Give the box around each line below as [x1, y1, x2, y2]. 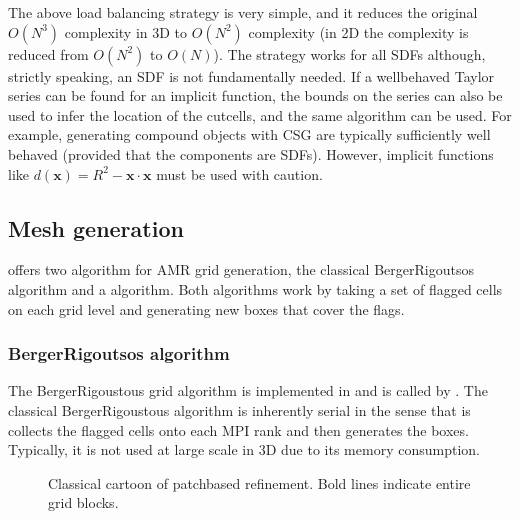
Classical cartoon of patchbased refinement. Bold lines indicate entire [48, 472, 471, 493]
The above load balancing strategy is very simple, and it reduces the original [8, 2, 478, 22]
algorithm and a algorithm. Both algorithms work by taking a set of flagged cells [8, 278, 503, 299]
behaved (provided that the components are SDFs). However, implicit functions [8, 143, 494, 164]
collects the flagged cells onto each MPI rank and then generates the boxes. [8, 419, 469, 440]
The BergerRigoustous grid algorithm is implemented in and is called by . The [8, 380, 488, 401]
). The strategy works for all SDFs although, [213, 43, 486, 64]
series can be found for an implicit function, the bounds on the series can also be [8, 85, 503, 106]
